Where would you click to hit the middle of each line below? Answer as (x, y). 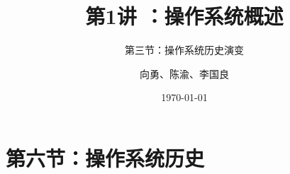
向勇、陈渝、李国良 (184, 73)
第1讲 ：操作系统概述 (184, 16)
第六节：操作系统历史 (105, 157)
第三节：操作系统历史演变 (184, 50)
